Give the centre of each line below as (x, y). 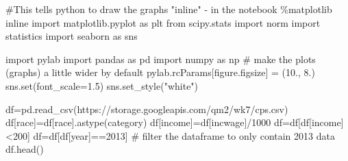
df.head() (25, 149)
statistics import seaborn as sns (72, 36)
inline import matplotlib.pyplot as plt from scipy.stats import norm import (163, 22)
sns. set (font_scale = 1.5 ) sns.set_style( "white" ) (102, 85)
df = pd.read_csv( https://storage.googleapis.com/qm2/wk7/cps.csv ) (147, 109)
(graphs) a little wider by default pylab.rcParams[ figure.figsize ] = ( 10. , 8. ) (160, 72)
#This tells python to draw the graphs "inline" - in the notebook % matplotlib (169, 9)
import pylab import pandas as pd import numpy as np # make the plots (161, 59)
